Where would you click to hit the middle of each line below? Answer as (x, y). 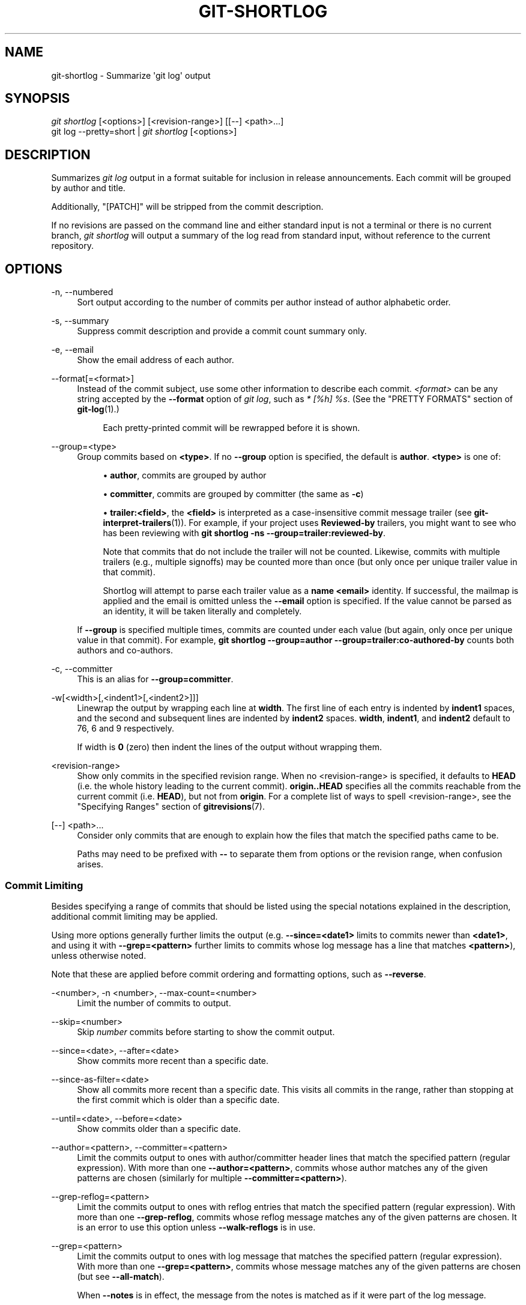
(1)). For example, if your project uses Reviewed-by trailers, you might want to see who (344, 523)
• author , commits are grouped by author (185, 475)
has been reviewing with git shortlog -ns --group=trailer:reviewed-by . (244, 533)
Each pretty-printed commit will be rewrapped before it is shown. (231, 428)
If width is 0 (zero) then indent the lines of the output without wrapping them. (230, 747)
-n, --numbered (82, 292)
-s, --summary (80, 321)
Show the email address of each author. (156, 360)
